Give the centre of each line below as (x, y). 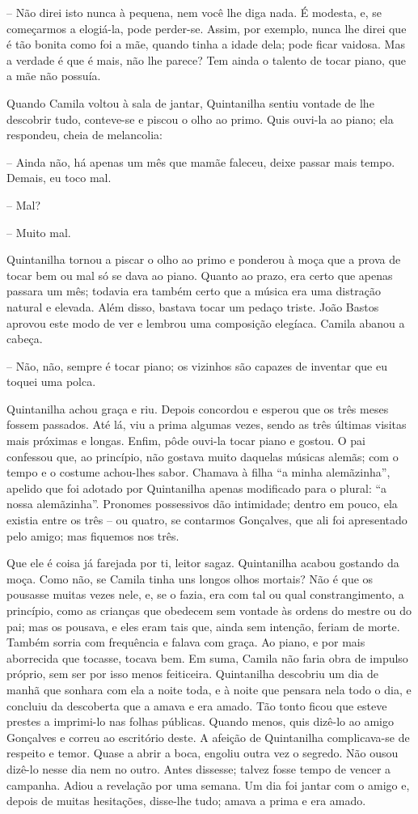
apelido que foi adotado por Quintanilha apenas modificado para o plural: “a (197, 488)
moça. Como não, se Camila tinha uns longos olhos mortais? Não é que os (190, 578)
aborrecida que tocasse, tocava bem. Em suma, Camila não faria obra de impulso (207, 657)
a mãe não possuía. (54, 76)
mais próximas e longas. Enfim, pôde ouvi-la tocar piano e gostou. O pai (186, 441)
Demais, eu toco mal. (59, 178)
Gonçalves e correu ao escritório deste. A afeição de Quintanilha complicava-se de (208, 737)
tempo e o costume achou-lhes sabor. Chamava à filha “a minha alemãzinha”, (198, 472)
